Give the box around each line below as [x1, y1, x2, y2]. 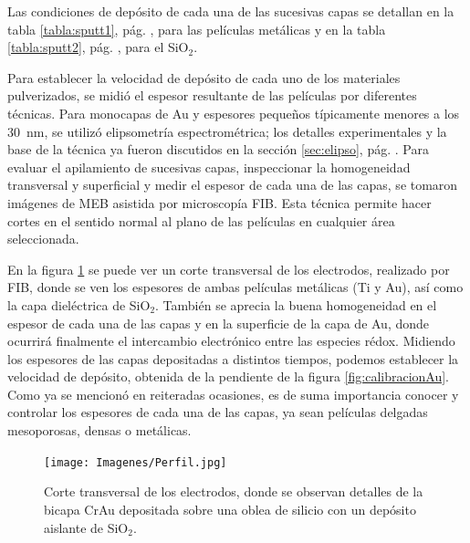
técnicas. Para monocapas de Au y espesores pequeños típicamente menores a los [7, 103, 460, 122]
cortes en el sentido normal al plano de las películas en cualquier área [7, 211, 395, 230]
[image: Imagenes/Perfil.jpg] [44, 455, 227, 469]
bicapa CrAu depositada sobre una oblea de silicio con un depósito [44, 499, 416, 518]
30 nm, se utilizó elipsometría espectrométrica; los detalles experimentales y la [7, 121, 447, 141]
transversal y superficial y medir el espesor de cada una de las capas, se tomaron [7, 175, 458, 194]
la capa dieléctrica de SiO [7, 295, 151, 314]
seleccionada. [7, 229, 79, 248]
